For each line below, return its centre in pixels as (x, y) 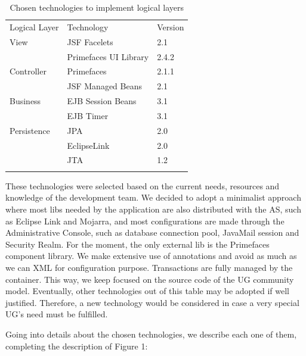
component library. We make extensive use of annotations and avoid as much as (151, 256)
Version (171, 26)
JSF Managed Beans (104, 86)
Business (25, 101)
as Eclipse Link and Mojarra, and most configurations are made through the (145, 221)
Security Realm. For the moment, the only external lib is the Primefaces (137, 244)
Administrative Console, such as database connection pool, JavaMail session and (152, 232)
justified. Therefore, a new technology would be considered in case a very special (152, 302)
